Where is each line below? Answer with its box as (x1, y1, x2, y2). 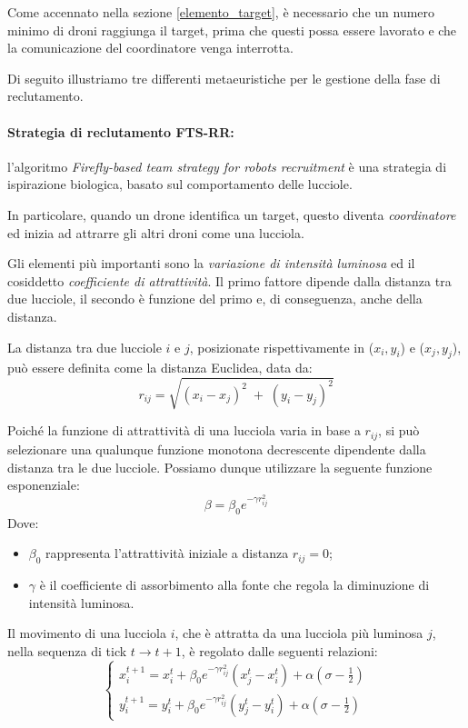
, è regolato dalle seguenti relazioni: (181, 641, 378, 660)
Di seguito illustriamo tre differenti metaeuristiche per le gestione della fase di (7, 68, 441, 87)
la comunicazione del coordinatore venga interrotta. (7, 38, 294, 57)
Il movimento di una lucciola (7, 623, 166, 643)
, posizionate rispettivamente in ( (189, 337, 374, 356)
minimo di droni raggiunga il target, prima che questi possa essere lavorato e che (7, 20, 457, 39)
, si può (378, 421, 420, 440)
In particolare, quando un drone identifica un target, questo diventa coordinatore (7, 204, 456, 224)
